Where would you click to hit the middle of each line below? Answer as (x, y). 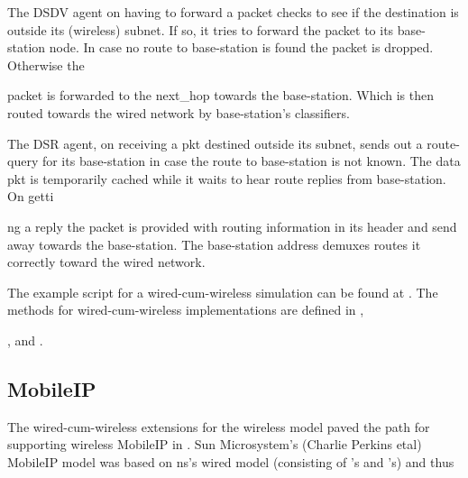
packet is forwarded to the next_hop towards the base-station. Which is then (220, 95)
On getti (31, 196)
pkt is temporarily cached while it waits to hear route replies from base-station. (227, 178)
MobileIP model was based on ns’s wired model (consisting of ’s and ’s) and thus (231, 461)
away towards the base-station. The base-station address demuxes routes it (214, 244)
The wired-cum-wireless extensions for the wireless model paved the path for (219, 426)
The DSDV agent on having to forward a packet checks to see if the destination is (233, 12)
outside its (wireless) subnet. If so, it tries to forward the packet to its (201, 29)
